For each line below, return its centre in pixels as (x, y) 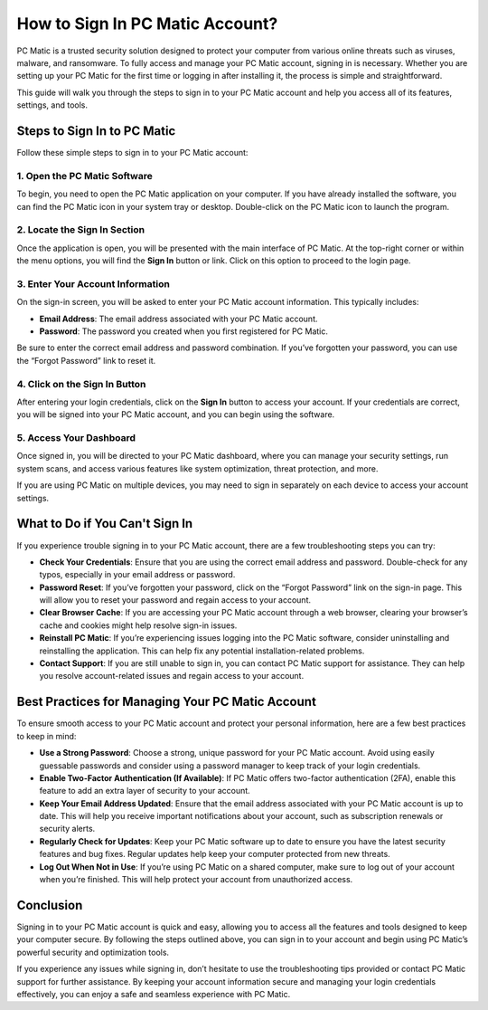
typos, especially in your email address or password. (137, 575)
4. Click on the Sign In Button (81, 384)
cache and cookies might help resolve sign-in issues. (138, 625)
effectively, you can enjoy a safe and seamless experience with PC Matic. (154, 994)
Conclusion (50, 905)
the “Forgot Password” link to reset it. (86, 360)
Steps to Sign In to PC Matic (96, 131)
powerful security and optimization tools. (93, 952)
